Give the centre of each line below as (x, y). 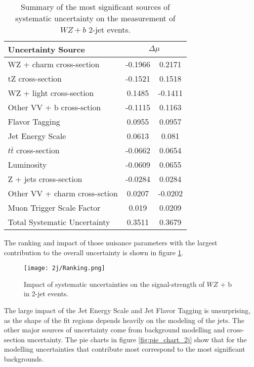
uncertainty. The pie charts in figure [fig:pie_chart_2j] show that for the (137, 339)
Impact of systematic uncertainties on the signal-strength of (114, 284)
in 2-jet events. (46, 294)
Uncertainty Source (46, 49)
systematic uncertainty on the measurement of (95, 18)
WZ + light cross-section (51, 93)
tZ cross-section (35, 78)
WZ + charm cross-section (54, 64)
